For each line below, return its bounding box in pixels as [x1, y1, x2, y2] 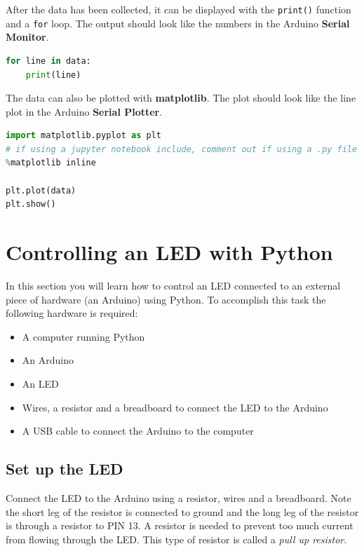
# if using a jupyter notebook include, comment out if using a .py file [6, 144, 358, 154]
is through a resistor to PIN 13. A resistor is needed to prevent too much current [6, 518, 353, 533]
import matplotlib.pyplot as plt [6, 130, 161, 141]
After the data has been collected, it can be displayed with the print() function [6, 2, 351, 16]
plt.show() [6, 199, 56, 210]
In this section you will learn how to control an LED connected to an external [6, 278, 341, 292]
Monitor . [6, 29, 49, 44]
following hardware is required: [6, 306, 138, 320]
